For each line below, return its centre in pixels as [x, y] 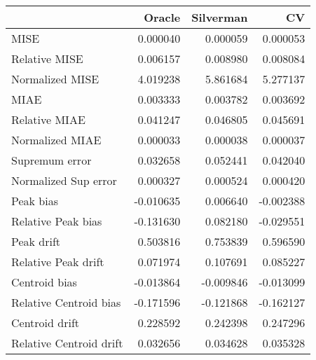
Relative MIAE [48, 119]
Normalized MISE [55, 79]
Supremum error [51, 160]
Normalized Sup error [64, 180]
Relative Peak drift [58, 262]
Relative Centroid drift [67, 343]
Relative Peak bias [57, 221]
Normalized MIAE [56, 140]
